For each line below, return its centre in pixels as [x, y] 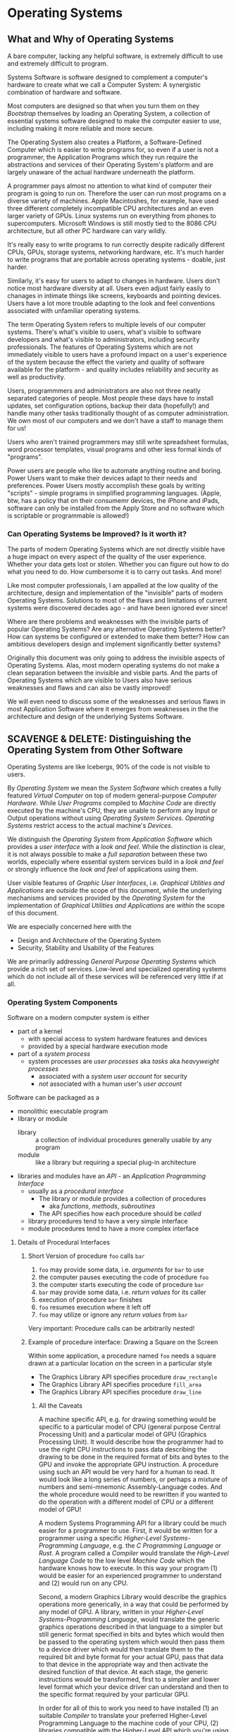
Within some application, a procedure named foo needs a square [122, 1356]
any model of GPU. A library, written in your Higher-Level [121, 1612]
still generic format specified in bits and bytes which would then [131, 1635]
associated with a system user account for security [113, 1076]
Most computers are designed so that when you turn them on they [103, 106]
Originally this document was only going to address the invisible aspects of [116, 658]
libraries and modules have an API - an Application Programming [112, 1176]
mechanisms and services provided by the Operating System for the [106, 898]
